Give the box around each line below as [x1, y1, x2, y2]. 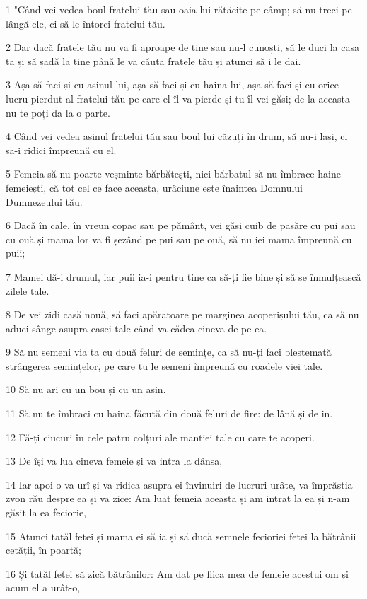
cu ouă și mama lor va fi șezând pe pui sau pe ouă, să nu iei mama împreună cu [6, 231, 352, 246]
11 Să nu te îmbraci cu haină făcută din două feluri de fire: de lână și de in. [6, 406, 333, 421]
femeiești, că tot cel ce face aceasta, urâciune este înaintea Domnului [6, 180, 303, 194]
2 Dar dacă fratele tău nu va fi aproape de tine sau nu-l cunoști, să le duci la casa [6, 40, 359, 54]
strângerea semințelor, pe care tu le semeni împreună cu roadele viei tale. [6, 358, 323, 373]
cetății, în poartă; [6, 542, 82, 557]
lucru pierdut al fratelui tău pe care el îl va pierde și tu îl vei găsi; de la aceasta [6, 91, 350, 105]
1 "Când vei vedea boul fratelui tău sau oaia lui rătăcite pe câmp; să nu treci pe [6, 2, 352, 16]
